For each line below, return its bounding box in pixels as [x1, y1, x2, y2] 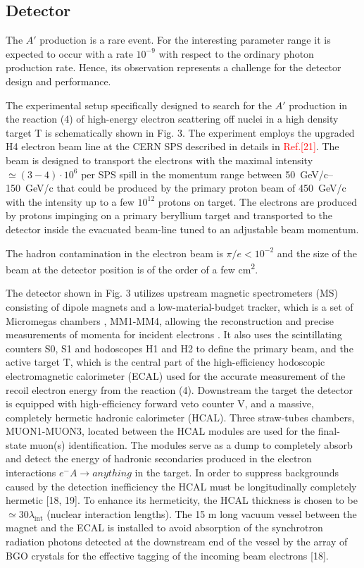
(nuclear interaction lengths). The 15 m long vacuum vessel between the [46, 506, 357, 521]
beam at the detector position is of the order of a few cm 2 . [6, 260, 258, 276]
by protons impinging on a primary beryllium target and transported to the [6, 208, 333, 223]
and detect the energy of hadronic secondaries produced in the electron [6, 451, 312, 466]
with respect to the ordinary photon [158, 46, 314, 61]
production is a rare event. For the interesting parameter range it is [39, 32, 331, 47]
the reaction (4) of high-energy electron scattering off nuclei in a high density [6, 111, 339, 126]
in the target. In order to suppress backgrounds [134, 465, 339, 480]
